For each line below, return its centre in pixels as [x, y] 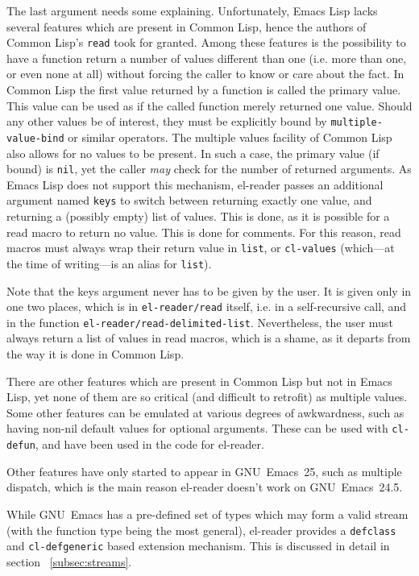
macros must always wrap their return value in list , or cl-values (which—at [201, 248]
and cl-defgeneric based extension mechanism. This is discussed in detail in [198, 546]
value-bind [35, 138]
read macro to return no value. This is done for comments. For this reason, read [204, 232]
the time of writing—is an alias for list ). [109, 263]
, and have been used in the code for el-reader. [149, 444]
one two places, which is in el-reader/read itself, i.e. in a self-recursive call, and [207, 307]
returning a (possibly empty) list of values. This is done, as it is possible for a [198, 216]
